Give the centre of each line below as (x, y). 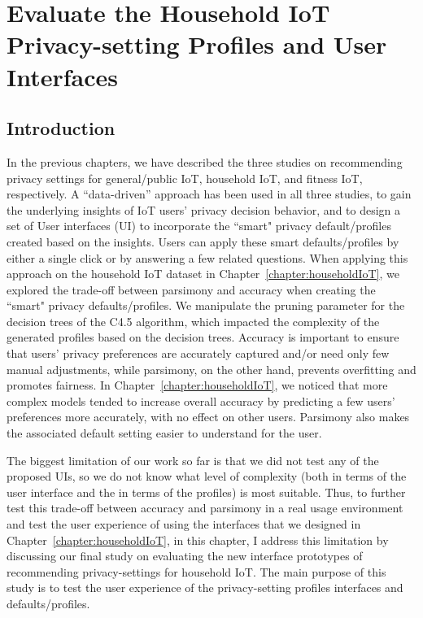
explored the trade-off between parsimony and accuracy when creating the (191, 289)
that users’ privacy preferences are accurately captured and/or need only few (198, 353)
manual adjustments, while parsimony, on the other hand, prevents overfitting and (211, 369)
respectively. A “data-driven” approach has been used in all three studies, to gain (209, 194)
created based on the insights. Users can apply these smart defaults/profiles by (203, 241)
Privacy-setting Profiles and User (197, 44)
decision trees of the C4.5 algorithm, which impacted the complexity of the (193, 321)
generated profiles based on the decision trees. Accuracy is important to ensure (203, 337)
